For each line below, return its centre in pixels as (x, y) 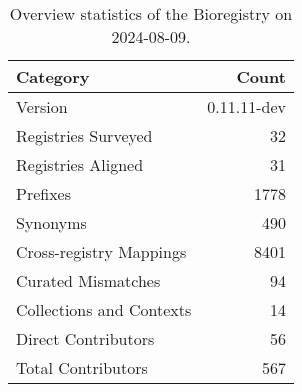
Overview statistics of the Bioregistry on (151, 13)
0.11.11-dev (246, 106)
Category (53, 76)
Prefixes (44, 193)
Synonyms (51, 222)
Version (42, 106)
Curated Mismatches (88, 280)
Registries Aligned (80, 164)
